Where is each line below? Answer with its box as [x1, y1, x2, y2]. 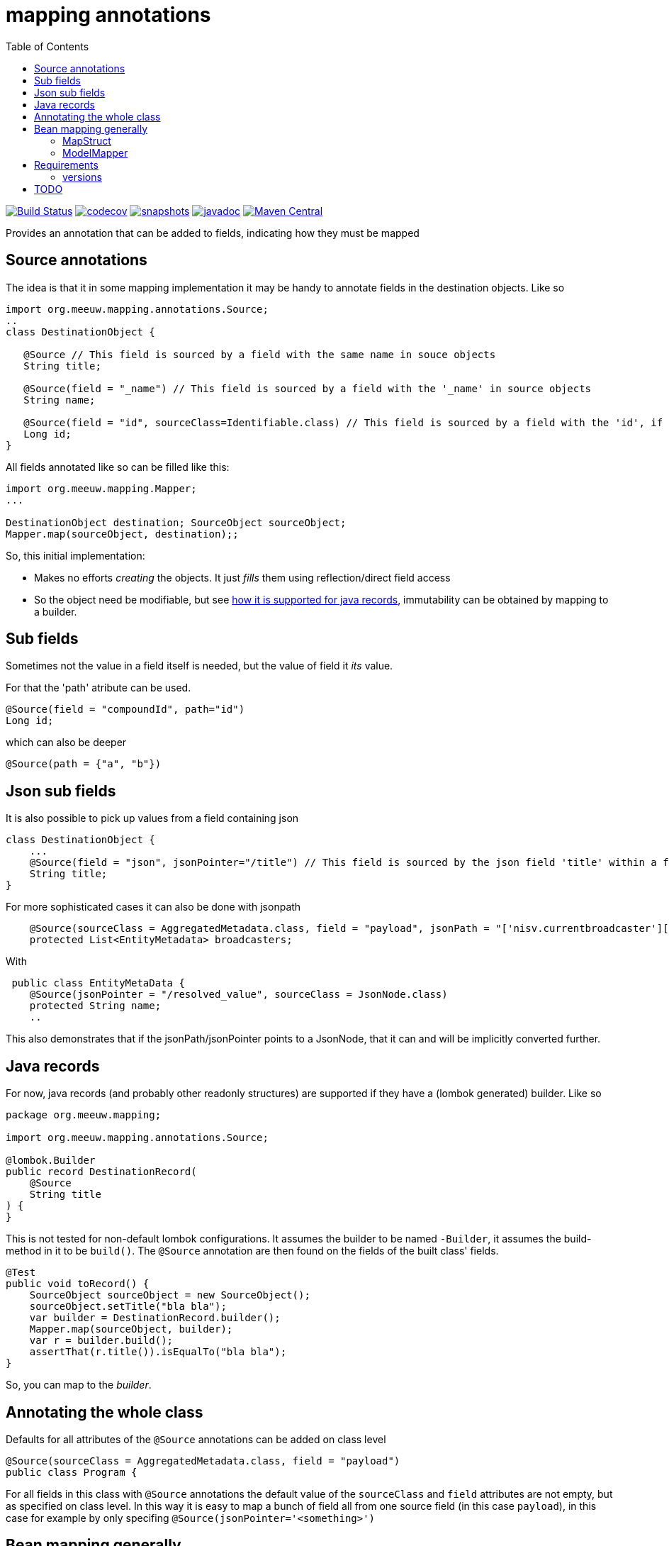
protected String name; [29, 1000, 162, 1012]
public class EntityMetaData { [11, 977, 185, 989]
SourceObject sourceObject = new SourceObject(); [29, 1289, 310, 1301]
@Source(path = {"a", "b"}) [6, 758, 162, 770]
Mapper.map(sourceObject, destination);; [6, 528, 239, 540]
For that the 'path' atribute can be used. [6, 682, 191, 694]
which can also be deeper [6, 736, 127, 749]
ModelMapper [62, 146, 128, 159]
